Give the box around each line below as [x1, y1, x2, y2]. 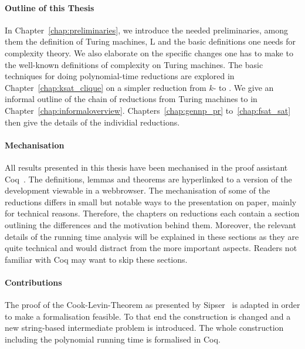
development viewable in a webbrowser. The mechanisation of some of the [5, 184, 270, 196]
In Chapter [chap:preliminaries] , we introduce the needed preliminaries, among [5, 23, 289, 36]
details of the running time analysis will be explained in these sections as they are [5, 230, 299, 242]
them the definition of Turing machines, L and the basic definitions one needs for [5, 35, 296, 48]
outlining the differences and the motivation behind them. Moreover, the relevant [5, 218, 296, 231]
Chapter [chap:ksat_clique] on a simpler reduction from [5, 81, 206, 93]
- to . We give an [213, 81, 274, 93]
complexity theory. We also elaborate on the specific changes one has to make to [5, 46, 293, 59]
